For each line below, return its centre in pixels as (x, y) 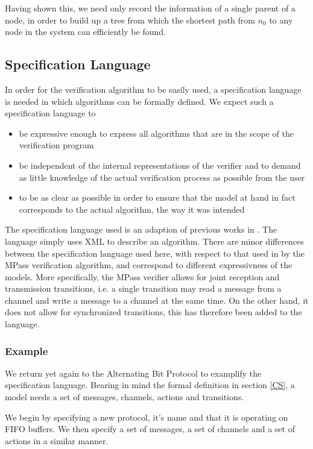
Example (27, 350)
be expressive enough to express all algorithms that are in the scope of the (156, 133)
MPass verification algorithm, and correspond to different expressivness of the (149, 265)
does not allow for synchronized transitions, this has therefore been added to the (153, 312)
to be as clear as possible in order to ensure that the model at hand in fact (157, 197)
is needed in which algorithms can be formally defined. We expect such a (139, 101)
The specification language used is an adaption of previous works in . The (141, 229)
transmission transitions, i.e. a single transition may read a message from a (143, 288)
